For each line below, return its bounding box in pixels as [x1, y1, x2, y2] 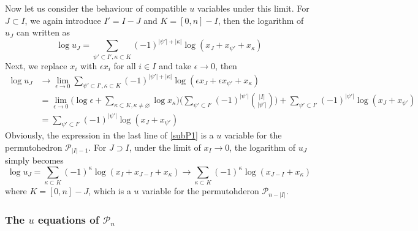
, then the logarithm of [218, 13, 304, 26]
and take [159, 59, 192, 72]
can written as [16, 26, 70, 39]
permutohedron [5, 140, 63, 153]
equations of [38, 211, 99, 227]
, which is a [88, 184, 131, 197]
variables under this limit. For [197, 2, 310, 14]
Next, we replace [5, 59, 67, 72]
